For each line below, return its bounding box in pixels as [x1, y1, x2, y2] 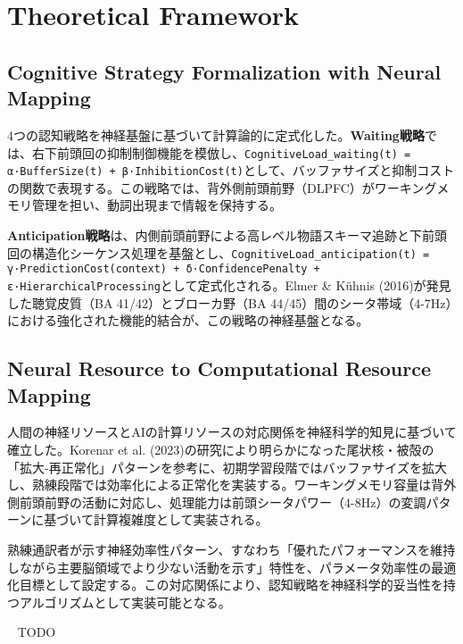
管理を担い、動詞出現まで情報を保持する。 [31, 196, 282, 214]
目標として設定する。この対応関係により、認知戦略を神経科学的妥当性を [19, 575, 443, 594]
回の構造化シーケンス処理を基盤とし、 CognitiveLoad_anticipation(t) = [7, 243, 430, 262]
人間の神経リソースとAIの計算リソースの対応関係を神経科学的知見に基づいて [7, 422, 457, 441]
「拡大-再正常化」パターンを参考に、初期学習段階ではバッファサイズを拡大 [7, 457, 448, 476]
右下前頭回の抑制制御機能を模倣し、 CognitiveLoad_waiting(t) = [31, 143, 411, 162]
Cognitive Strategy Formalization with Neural [7, 57, 442, 85]
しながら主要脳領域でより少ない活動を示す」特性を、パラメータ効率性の [7, 557, 432, 576]
